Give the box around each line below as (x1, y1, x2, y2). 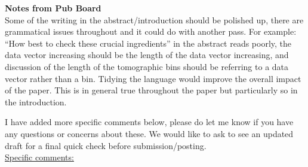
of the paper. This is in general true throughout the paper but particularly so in (5, 84, 298, 96)
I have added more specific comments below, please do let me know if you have (5, 116, 294, 128)
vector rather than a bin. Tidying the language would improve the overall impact (5, 72, 301, 84)
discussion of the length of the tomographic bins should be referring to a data (5, 60, 289, 72)
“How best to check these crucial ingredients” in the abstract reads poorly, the (5, 37, 292, 49)
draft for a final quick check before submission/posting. (5, 139, 207, 151)
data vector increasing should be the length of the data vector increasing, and (5, 48, 289, 61)
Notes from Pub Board (5, 2, 101, 14)
